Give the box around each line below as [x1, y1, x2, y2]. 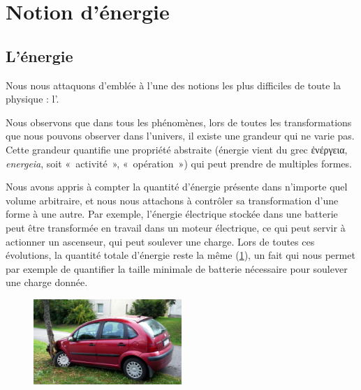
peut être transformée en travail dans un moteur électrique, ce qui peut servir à [6, 220, 346, 234]
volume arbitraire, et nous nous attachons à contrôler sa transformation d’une [6, 193, 339, 207]
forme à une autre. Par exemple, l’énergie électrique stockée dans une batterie [6, 207, 338, 221]
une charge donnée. [6, 275, 88, 290]
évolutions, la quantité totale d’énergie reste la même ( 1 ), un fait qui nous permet [6, 248, 355, 262]
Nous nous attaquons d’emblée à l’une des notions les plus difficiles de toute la [6, 77, 341, 92]
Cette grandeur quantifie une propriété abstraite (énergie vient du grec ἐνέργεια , [6, 142, 348, 156]
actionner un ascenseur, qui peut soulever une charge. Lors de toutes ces [6, 234, 315, 248]
